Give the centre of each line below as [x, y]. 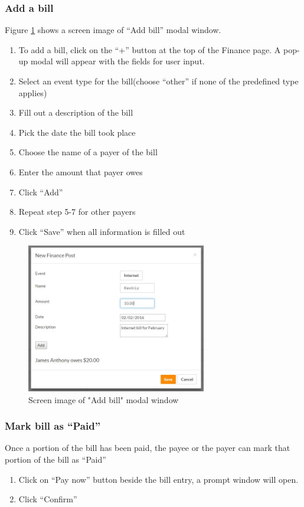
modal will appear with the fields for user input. [118, 61]
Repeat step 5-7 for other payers [77, 212]
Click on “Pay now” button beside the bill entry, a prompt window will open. [158, 479]
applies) [33, 92]
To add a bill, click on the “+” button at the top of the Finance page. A [150, 49]
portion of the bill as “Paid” [55, 459]
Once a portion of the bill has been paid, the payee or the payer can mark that [148, 448]
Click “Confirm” [48, 499]
